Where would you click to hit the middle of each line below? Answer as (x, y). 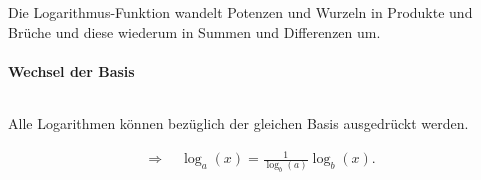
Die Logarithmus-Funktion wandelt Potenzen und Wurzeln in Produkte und (240, 12)
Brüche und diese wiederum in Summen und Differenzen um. (194, 31)
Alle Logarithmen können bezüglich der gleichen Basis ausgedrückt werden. (238, 122)
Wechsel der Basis (71, 70)
